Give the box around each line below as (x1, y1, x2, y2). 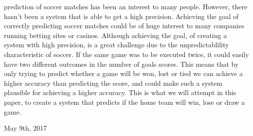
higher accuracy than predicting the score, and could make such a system (4, 78, 222, 88)
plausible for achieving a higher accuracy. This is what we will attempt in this (4, 87, 236, 97)
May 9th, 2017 (4, 123, 47, 133)
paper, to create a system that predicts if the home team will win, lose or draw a (4, 97, 245, 107)
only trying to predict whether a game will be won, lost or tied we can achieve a (4, 68, 243, 78)
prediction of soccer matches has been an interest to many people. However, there (4, 1, 248, 11)
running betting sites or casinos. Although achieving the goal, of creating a (4, 30, 227, 40)
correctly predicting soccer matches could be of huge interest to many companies (4, 20, 244, 31)
